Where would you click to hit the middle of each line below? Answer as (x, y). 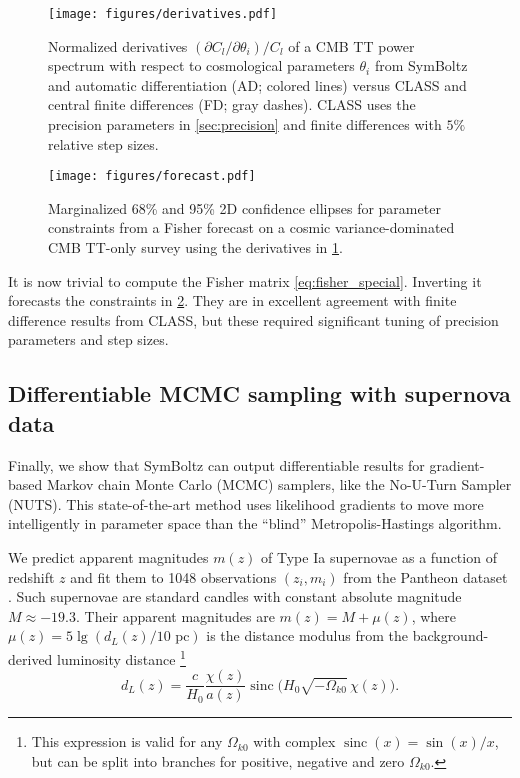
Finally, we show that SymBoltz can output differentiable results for (216, 464)
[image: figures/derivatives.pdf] (163, 14)
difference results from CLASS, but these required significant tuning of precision (253, 319)
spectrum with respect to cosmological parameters (201, 65)
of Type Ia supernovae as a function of (379, 557)
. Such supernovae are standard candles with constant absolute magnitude (235, 596)
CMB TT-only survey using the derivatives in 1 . (195, 247)
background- (450, 635)
